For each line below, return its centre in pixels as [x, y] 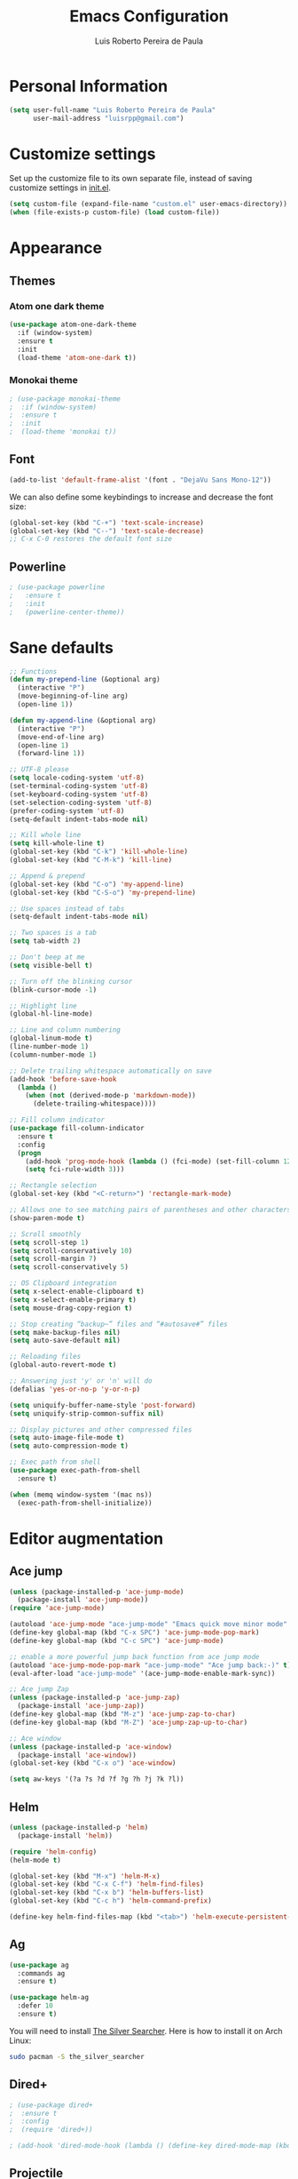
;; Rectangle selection [53, 1185]
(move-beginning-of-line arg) [73, 696]
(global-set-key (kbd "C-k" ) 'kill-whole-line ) [99, 852]
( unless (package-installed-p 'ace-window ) [91, 1747]
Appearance [56, 248]
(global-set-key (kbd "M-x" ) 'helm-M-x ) [85, 1876]
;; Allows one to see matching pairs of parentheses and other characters [150, 1210]
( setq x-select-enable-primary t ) [73, 1299]
